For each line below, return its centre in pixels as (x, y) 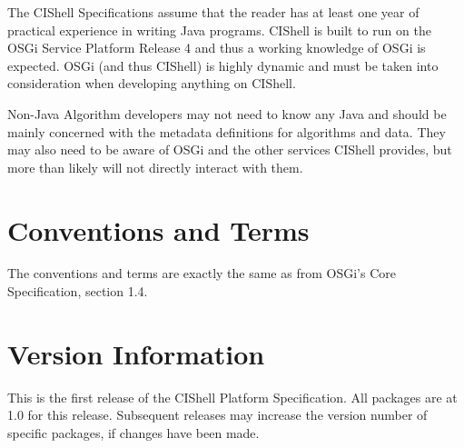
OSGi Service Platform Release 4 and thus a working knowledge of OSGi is (217, 48)
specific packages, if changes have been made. (133, 432)
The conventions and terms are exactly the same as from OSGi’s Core (202, 273)
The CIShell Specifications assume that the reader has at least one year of (213, 12)
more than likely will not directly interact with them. (155, 167)
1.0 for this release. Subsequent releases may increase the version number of (217, 415)
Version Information (136, 353)
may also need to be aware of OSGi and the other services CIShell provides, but (230, 149)
